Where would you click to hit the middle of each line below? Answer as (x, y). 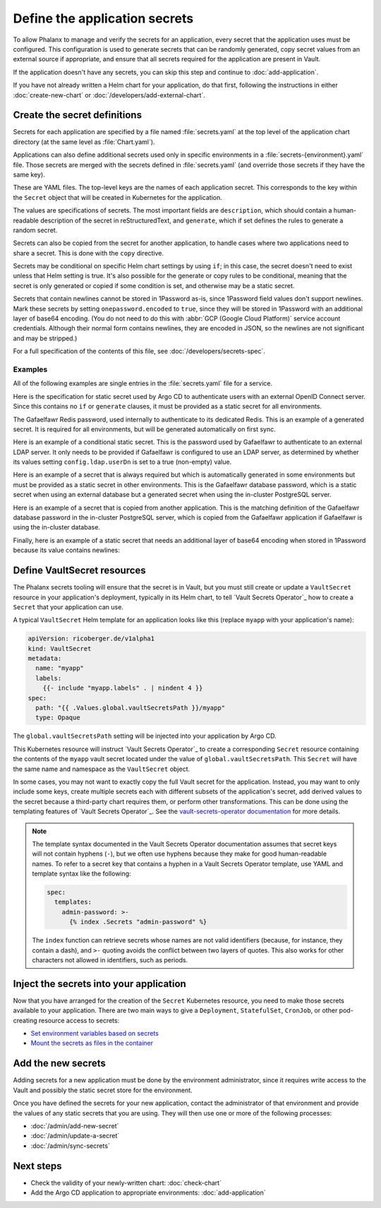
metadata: (45, 659)
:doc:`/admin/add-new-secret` (75, 1125)
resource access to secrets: (79, 1020)
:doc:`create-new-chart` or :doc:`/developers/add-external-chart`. (109, 95)
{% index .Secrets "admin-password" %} (138, 922)
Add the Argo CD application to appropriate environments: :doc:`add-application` (148, 1192)
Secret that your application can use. (68, 606)
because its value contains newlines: (66, 550)
